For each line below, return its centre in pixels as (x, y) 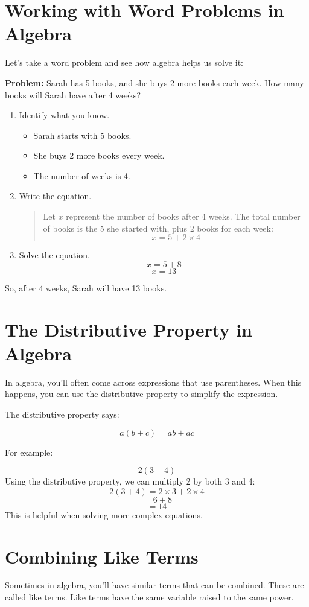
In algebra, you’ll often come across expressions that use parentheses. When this (153, 382)
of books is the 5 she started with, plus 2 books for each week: (158, 228)
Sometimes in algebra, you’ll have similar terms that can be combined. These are (154, 585)
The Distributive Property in (129, 329)
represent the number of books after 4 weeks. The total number (183, 216)
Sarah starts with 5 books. (82, 135)
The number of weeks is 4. (82, 175)
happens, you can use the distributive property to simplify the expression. (142, 394)
